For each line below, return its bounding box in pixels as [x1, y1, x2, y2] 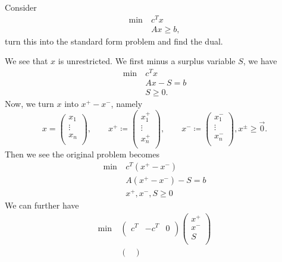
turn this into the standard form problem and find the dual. [5, 34, 223, 47]
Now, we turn [5, 97, 54, 110]
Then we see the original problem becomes [5, 148, 159, 160]
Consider [5, 1, 37, 13]
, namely [111, 97, 143, 110]
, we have [243, 55, 277, 67]
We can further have [5, 199, 79, 212]
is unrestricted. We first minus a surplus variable [58, 55, 236, 67]
